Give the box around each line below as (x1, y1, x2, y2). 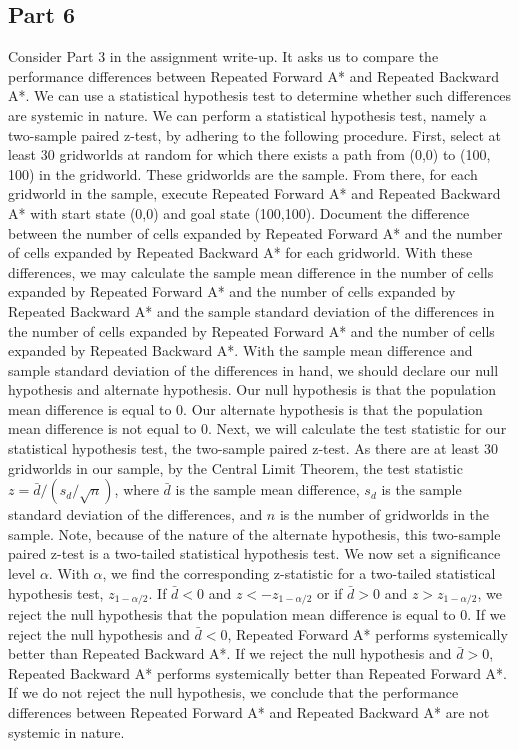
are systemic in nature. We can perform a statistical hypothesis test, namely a (8, 104, 487, 125)
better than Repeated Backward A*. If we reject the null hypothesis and (8, 643, 452, 664)
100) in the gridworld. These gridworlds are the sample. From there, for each (8, 163, 478, 184)
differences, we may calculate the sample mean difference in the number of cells (8, 261, 494, 282)
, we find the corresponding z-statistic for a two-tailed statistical (102, 563, 496, 584)
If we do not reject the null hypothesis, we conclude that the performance (8, 682, 459, 703)
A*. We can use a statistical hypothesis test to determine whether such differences (8, 85, 512, 106)
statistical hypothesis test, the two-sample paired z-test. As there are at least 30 (8, 438, 498, 459)
